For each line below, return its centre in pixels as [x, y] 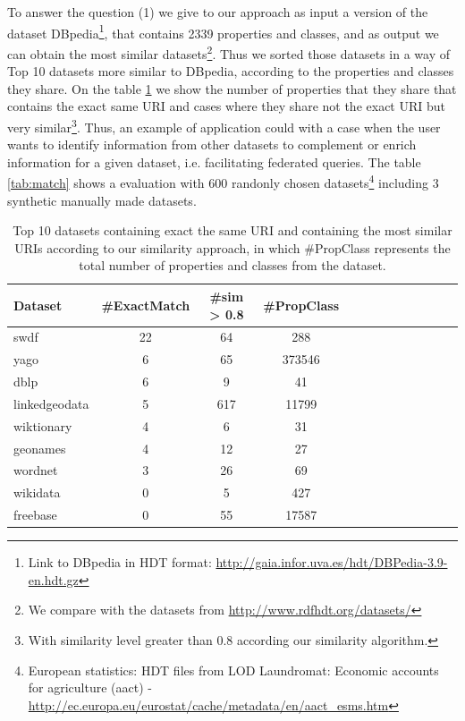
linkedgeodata [51, 403]
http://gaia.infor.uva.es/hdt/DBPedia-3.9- [332, 562]
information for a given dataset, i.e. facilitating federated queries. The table [214, 161]
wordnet [36, 470]
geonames [40, 448]
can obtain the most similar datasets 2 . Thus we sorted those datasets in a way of [228, 52]
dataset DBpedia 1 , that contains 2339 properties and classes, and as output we [223, 31]
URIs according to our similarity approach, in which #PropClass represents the [232, 247]
